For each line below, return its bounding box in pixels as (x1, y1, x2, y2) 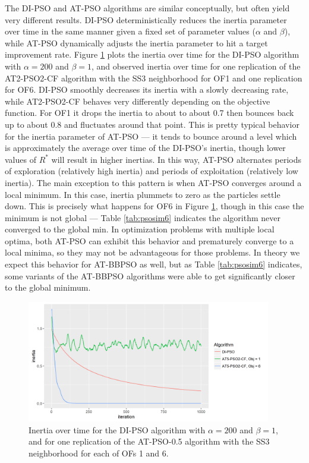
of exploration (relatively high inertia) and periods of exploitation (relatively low (5, 165, 298, 177)
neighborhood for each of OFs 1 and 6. (29, 447, 169, 459)
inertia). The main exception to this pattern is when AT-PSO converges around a (5, 176, 302, 188)
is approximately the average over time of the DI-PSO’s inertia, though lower (5, 141, 286, 154)
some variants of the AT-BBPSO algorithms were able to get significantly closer (5, 269, 295, 282)
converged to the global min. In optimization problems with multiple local (5, 223, 275, 235)
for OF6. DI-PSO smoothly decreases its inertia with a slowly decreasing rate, (5, 83, 289, 96)
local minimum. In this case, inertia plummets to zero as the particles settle (5, 188, 280, 200)
